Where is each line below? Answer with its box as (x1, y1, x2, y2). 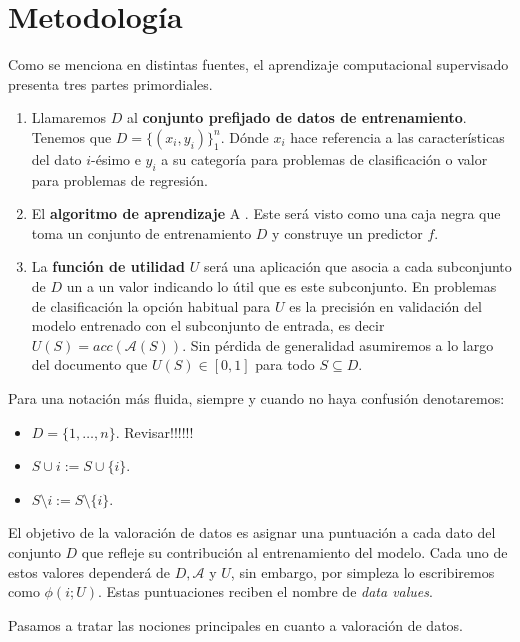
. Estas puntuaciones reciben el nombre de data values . (98, 581, 433, 602)
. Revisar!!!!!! (115, 421, 194, 442)
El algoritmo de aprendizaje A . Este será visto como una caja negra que (31, 203, 501, 224)
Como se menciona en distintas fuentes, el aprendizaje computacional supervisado (8, 54, 509, 75)
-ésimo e (91, 148, 141, 169)
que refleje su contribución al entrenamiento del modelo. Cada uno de (81, 542, 508, 563)
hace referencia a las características (290, 126, 505, 147)
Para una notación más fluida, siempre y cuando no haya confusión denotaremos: (8, 388, 505, 409)
